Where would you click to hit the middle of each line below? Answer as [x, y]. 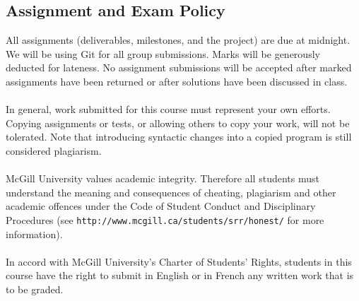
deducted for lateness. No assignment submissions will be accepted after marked [179, 67]
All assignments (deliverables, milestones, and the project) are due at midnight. [178, 40]
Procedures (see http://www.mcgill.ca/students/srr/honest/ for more [165, 219]
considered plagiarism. [54, 150]
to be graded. [35, 289]
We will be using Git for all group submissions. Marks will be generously [163, 53]
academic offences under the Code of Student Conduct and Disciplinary [161, 206]
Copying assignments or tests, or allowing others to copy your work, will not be [178, 123]
